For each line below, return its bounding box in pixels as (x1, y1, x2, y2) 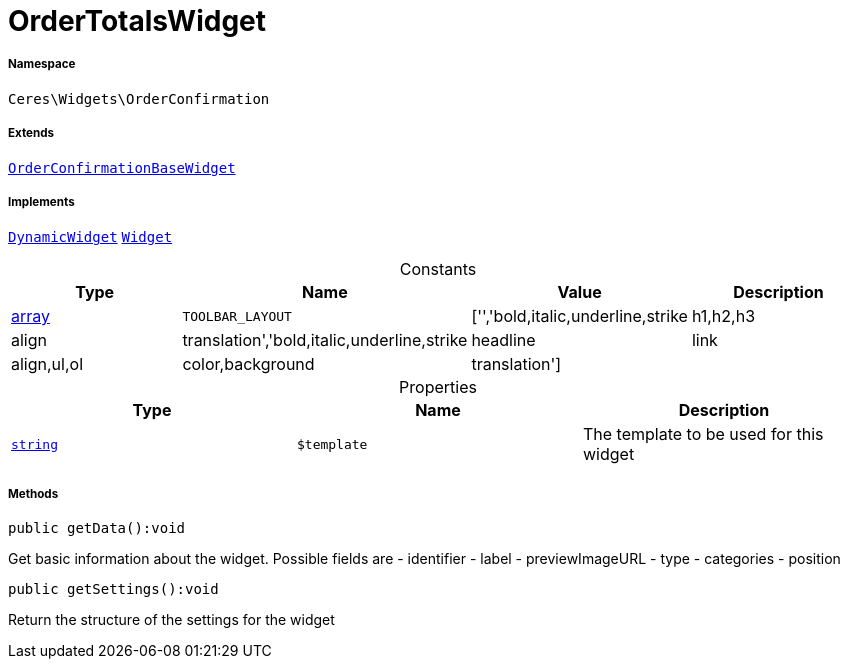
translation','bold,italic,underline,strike (182, 330, 468, 351)
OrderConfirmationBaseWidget (8, 159, 236, 176)
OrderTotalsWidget (8, 4, 267, 38)
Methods (8, 486, 59, 501)
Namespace (8, 57, 76, 72)
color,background (182, 354, 315, 375)
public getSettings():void (8, 581, 219, 598)
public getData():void (8, 520, 186, 537)
